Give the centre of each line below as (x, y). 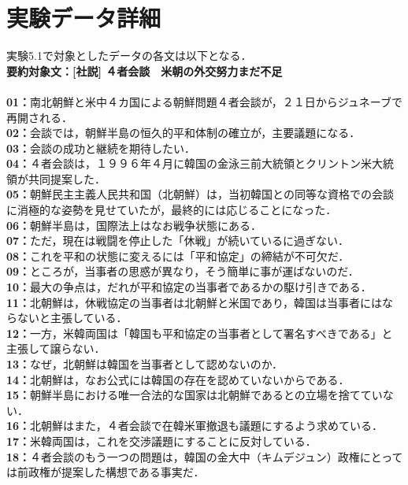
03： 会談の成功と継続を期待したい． (101, 148)
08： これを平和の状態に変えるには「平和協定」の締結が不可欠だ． (178, 255)
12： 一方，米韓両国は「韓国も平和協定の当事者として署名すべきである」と (200, 333)
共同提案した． (67, 178)
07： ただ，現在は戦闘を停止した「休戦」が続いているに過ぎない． (178, 241)
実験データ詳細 (84, 18)
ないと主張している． (72, 318)
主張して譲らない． (56, 348)
